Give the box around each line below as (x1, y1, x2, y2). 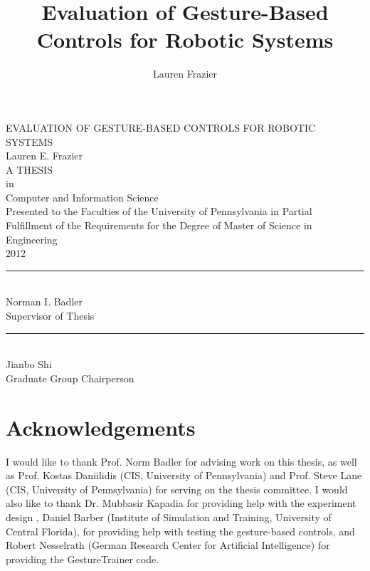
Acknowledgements (6, 412, 196, 441)
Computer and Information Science (6, 189, 159, 204)
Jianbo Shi (6, 357, 52, 372)
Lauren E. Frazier (6, 148, 83, 163)
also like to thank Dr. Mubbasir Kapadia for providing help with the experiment (6, 496, 356, 510)
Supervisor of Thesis (6, 308, 95, 323)
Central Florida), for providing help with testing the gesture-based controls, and (6, 523, 355, 538)
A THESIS (6, 162, 53, 177)
